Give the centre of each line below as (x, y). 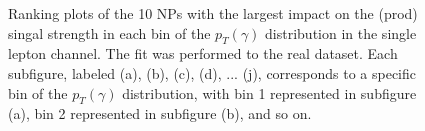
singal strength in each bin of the (109, 32)
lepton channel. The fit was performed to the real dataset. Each (203, 53)
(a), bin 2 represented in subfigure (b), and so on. (160, 113)
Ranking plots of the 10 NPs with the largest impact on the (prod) (213, 13)
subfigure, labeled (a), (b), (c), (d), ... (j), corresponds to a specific (212, 72)
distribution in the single (341, 32)
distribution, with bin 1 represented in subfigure (269, 92)
